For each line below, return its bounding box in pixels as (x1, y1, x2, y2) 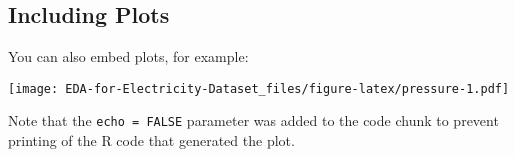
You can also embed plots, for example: (8, 46, 249, 67)
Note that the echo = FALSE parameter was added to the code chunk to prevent (8, 110, 499, 131)
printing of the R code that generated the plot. (8, 130, 295, 151)
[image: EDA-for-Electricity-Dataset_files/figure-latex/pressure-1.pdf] (8, 81, 510, 96)
